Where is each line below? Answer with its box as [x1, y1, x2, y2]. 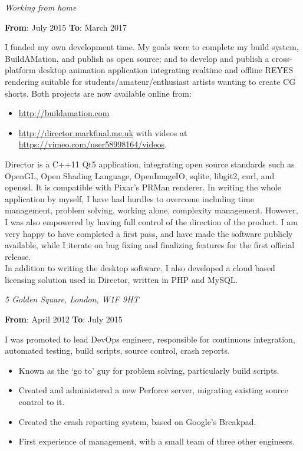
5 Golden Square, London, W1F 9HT [5, 293, 139, 305]
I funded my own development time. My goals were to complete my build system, [5, 41, 299, 53]
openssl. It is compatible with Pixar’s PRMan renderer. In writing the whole [5, 181, 281, 193]
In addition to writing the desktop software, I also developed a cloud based [5, 262, 275, 274]
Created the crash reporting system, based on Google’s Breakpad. [18, 415, 256, 427]
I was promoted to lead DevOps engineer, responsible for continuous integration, [5, 333, 295, 345]
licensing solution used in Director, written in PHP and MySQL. [5, 273, 238, 285]
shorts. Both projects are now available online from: [5, 87, 192, 99]
